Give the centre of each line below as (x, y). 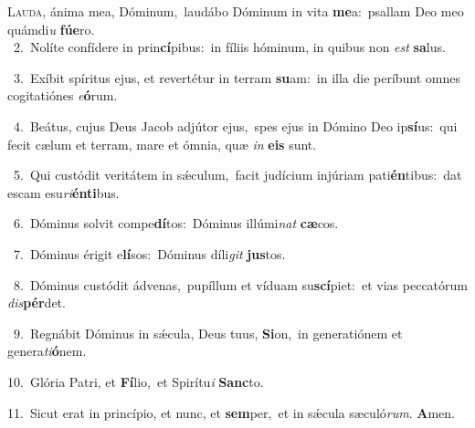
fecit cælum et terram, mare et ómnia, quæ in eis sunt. (162, 144)
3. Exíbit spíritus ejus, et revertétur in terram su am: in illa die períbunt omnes (237, 77)
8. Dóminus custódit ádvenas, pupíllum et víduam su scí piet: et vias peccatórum (240, 284)
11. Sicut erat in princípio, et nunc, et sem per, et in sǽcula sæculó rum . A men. (231, 412)
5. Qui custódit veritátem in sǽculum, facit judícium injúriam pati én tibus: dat (237, 175)
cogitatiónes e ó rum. (63, 95)
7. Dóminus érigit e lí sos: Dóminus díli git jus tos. (149, 253)
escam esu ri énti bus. (63, 192)
